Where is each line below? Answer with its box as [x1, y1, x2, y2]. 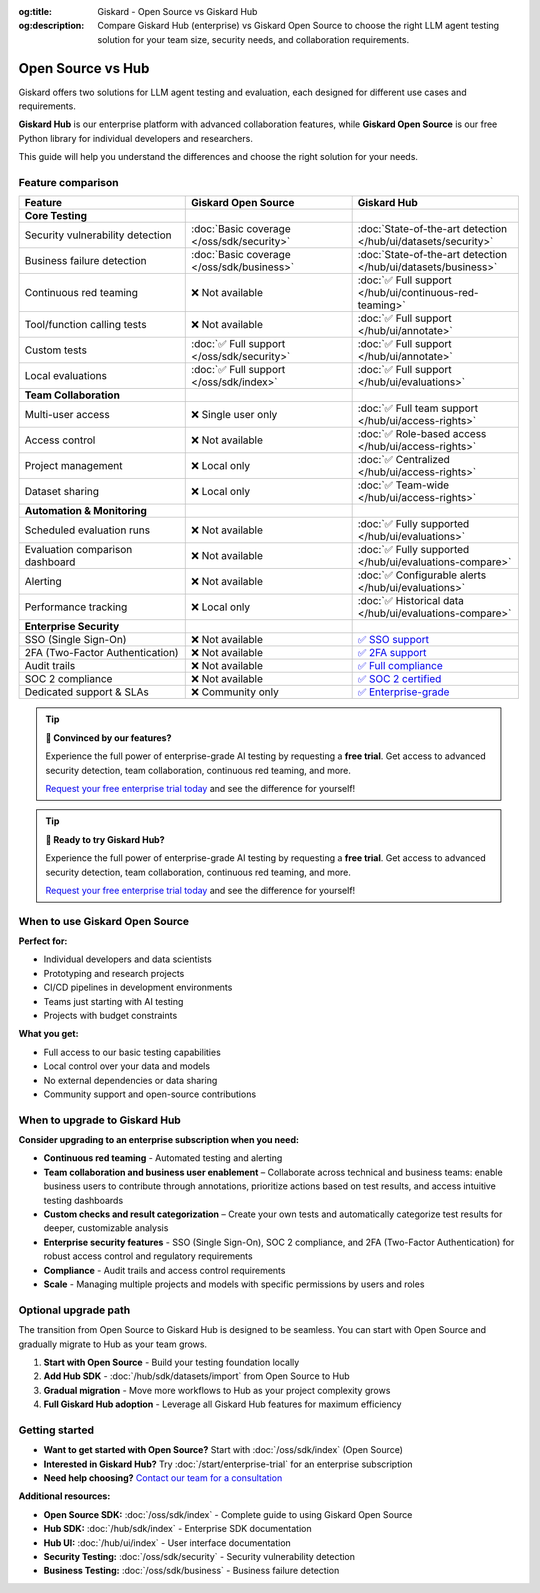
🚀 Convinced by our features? [45, 731, 172, 744]
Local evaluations [24, 369, 107, 383]
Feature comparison [18, 176, 119, 190]
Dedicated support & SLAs [24, 685, 149, 699]
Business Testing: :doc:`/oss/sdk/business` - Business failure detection [43, 1565, 340, 1577]
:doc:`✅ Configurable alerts [357, 568, 487, 582]
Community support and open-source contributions [43, 1088, 257, 1100]
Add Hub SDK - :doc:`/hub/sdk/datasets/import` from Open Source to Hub [43, 1370, 350, 1382]
